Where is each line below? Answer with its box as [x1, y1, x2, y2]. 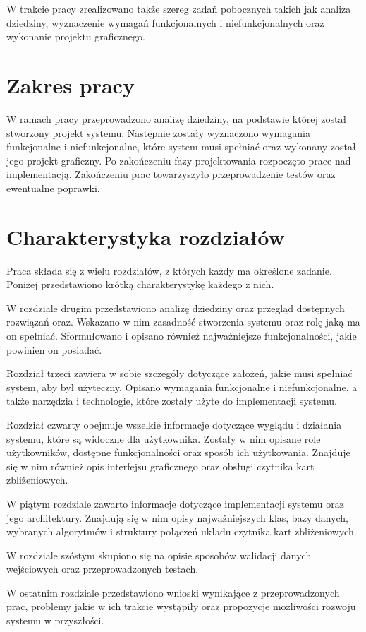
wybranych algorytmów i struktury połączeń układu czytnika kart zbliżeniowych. [6, 524, 357, 539]
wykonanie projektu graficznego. [6, 29, 145, 44]
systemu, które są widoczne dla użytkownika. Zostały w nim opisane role [6, 431, 321, 446]
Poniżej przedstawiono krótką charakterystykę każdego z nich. [6, 277, 274, 292]
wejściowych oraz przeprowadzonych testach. [6, 561, 199, 576]
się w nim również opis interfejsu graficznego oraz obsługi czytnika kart [6, 458, 315, 473]
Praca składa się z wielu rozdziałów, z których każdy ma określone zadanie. [6, 263, 332, 278]
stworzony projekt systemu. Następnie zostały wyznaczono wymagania [6, 125, 310, 140]
